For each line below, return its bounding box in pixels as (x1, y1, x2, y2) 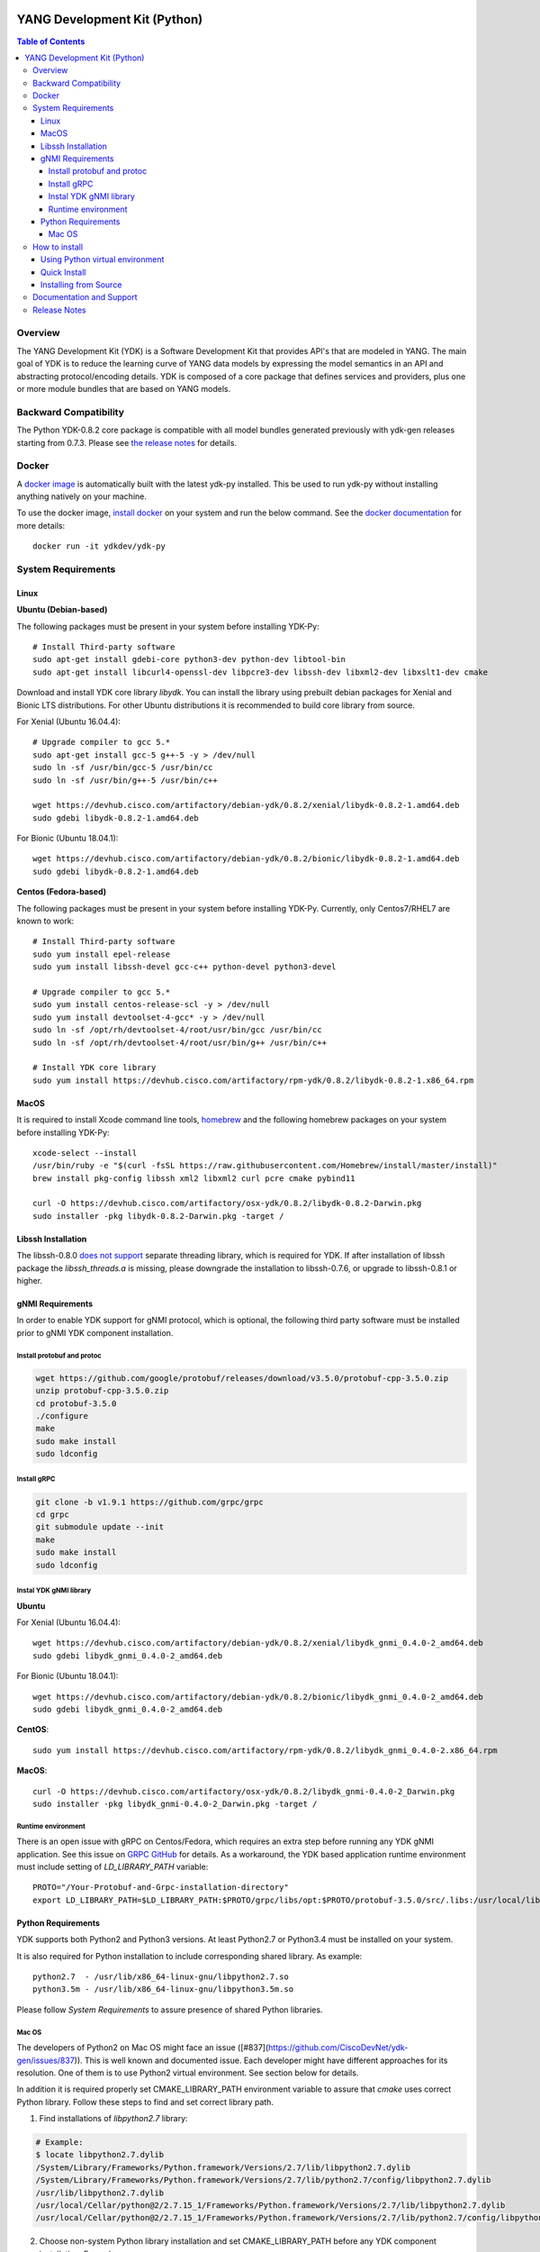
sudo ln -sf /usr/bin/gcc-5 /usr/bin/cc (32, 762, 213, 773)
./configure (35, 1411, 89, 1421)
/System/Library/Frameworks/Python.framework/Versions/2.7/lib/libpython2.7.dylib (35, 2162, 411, 2173)
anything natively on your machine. (16, 491, 148, 502)
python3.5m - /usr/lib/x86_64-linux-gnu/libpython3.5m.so (32, 1984, 294, 1994)
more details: (16, 520, 66, 531)
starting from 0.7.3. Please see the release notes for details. (16, 437, 238, 448)
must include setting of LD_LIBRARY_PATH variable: (16, 1861, 209, 1873)
